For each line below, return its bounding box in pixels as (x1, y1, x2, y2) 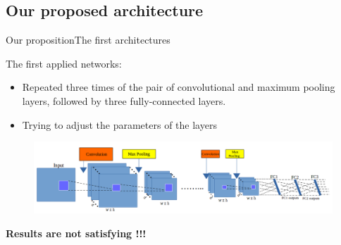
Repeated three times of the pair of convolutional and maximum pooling (22, 80, 335, 94)
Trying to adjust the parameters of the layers (22, 117, 217, 132)
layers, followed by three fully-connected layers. (22, 93, 226, 108)
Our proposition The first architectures (6, 32, 170, 47)
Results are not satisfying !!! (6, 225, 147, 240)
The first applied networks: (6, 56, 122, 70)
